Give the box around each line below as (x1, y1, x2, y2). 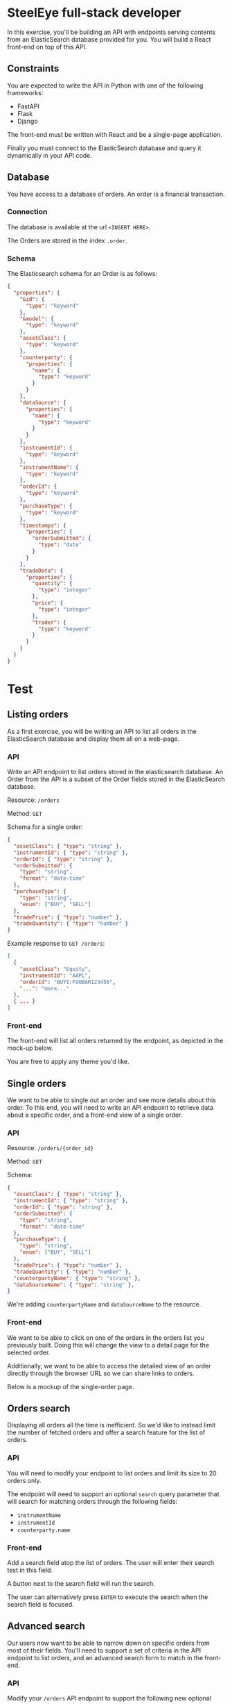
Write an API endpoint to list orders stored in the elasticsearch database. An (7, 768, 224, 776)
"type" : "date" (37, 541, 82, 548)
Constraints (7, 63, 60, 74)
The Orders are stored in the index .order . (7, 236, 127, 245)
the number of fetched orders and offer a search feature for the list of (7, 1428, 206, 1436)
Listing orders (7, 709, 69, 721)
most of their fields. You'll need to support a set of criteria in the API (7, 1646, 202, 1655)
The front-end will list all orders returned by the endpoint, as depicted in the (7, 1037, 224, 1045)
